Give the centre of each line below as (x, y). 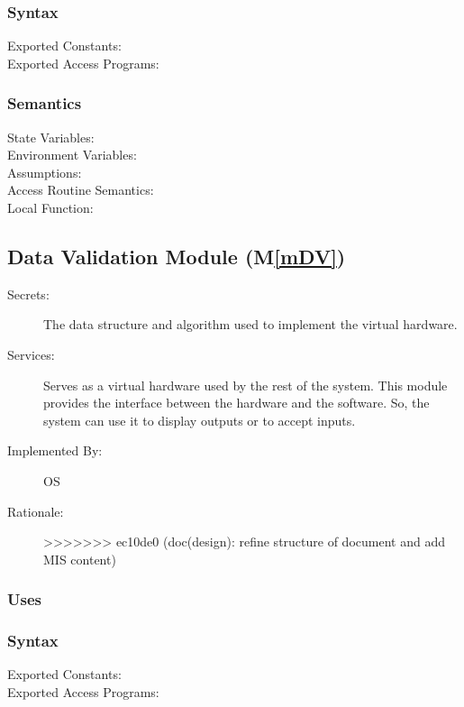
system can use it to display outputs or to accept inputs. (200, 420)
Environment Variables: (72, 155)
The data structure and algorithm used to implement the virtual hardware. (250, 324)
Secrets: (28, 294)
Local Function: (50, 207)
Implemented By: (55, 450)
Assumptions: (45, 172)
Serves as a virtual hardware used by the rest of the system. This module (246, 385)
